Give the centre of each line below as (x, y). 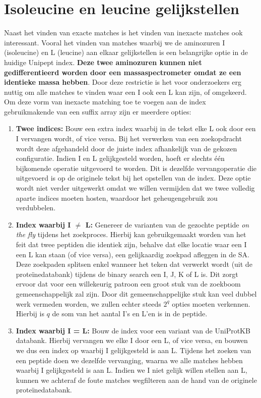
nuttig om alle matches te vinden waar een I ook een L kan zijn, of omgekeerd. (125, 92)
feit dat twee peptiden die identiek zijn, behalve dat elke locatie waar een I (131, 244)
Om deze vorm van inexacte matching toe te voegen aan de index (105, 102)
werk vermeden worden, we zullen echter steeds (88, 303)
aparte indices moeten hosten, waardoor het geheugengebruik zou (117, 197)
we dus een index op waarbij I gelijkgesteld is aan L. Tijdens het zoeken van (134, 350)
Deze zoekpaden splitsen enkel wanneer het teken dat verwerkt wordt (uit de (134, 264)
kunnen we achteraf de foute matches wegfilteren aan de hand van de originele (136, 380)
